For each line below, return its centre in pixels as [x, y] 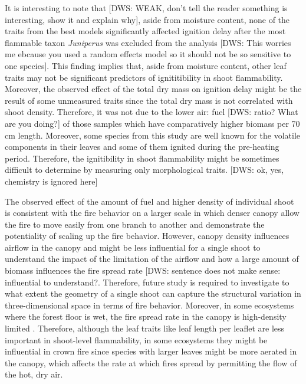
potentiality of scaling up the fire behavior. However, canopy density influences [147, 236]
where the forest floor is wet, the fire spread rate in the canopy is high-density [146, 316]
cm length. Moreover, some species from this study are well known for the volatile [153, 135]
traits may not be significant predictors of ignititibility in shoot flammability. [144, 77]
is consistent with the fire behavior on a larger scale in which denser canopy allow [152, 213]
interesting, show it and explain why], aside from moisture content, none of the [147, 19]
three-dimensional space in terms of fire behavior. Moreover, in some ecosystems [149, 305]
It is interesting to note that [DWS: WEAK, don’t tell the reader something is [146, 8]
